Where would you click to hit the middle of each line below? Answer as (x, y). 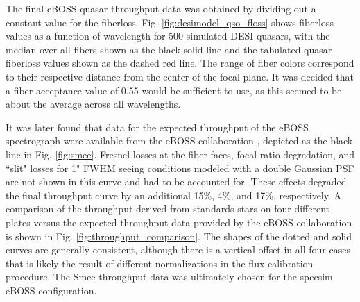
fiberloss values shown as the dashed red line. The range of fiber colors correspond (180, 63)
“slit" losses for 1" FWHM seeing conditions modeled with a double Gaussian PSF (180, 168)
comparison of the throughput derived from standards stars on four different (168, 209)
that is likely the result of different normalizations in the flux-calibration (160, 263)
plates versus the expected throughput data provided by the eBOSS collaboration (179, 222)
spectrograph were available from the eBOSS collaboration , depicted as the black (179, 141)
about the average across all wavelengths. (93, 104)
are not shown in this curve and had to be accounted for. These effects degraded (176, 182)
